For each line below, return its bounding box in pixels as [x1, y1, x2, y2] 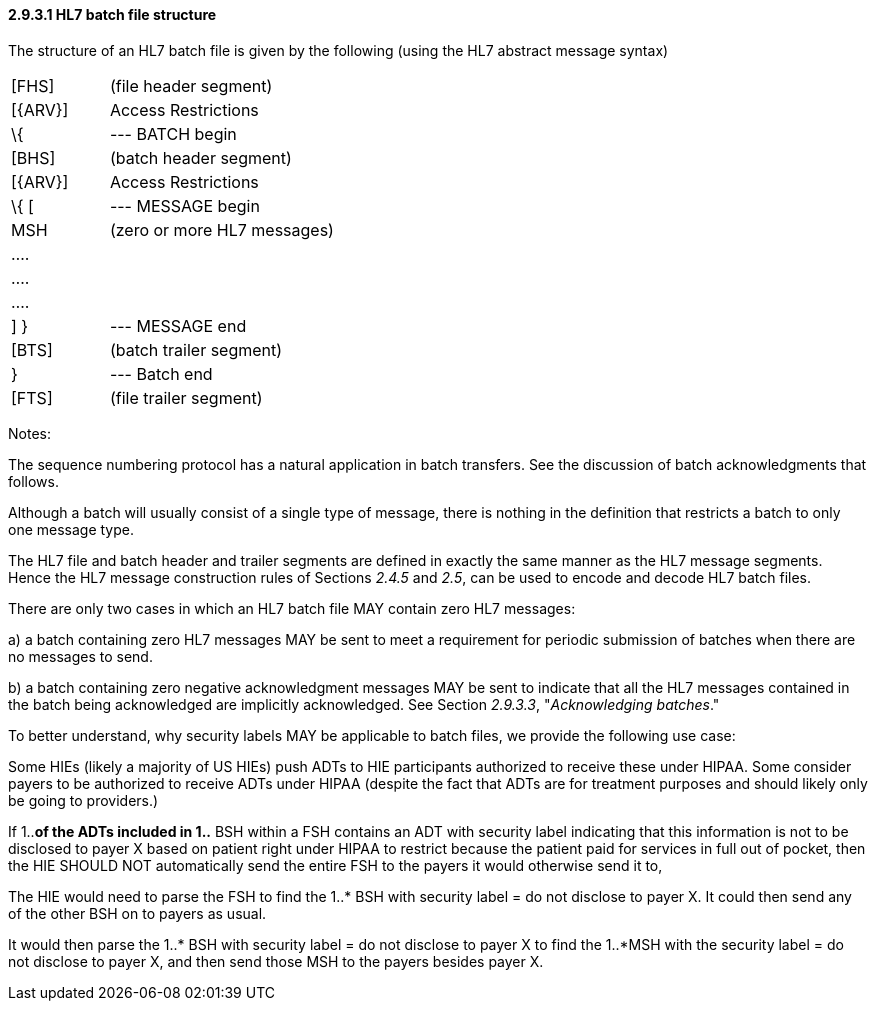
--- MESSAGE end [109, 315, 247, 336]
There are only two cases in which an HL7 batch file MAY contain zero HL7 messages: [8, 599, 576, 617]
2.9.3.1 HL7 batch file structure [8, 6, 217, 23]
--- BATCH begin [109, 123, 237, 144]
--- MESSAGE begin [109, 195, 260, 216]
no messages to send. [8, 647, 153, 665]
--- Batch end [109, 363, 213, 384]
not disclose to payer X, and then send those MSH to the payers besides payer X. [8, 952, 544, 970]
